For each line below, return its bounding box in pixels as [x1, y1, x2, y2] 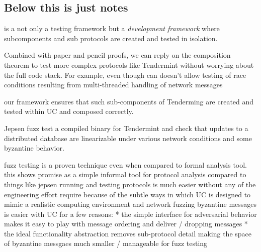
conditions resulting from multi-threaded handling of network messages [4, 79, 223, 90]
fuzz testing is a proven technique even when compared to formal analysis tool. [4, 159, 247, 170]
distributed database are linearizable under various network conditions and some [4, 133, 252, 143]
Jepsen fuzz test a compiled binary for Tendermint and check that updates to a [4, 122, 248, 133]
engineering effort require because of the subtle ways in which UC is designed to [4, 189, 251, 199]
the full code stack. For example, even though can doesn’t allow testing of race [4, 69, 246, 80]
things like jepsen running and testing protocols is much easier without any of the [4, 179, 256, 189]
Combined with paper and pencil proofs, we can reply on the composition [4, 50, 231, 60]
